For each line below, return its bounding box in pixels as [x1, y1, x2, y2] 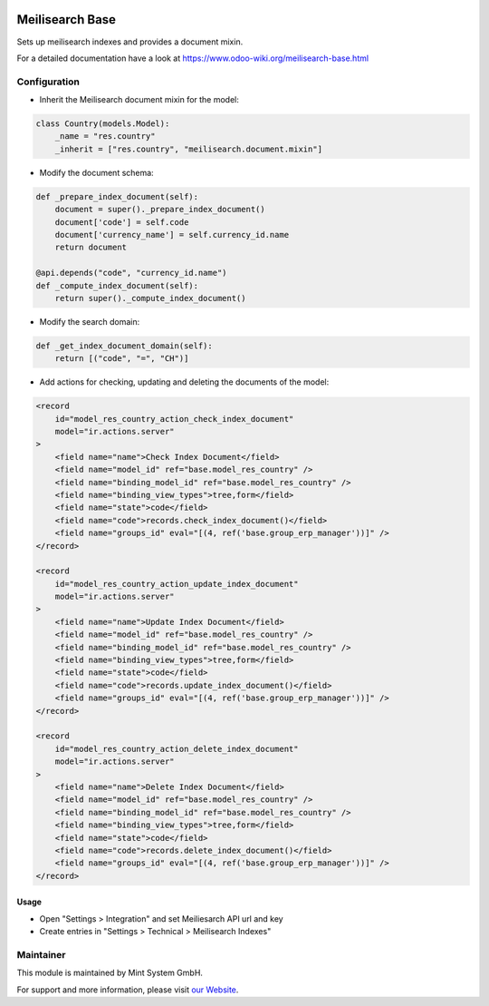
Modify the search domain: [39, 316, 140, 327]
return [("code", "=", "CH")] [54, 354, 189, 364]
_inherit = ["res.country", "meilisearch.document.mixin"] [54, 143, 323, 154]
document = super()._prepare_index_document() [54, 204, 266, 215]
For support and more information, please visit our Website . [16, 984, 239, 995]
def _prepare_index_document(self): [35, 191, 199, 201]
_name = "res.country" [54, 132, 156, 142]
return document [54, 242, 127, 253]
